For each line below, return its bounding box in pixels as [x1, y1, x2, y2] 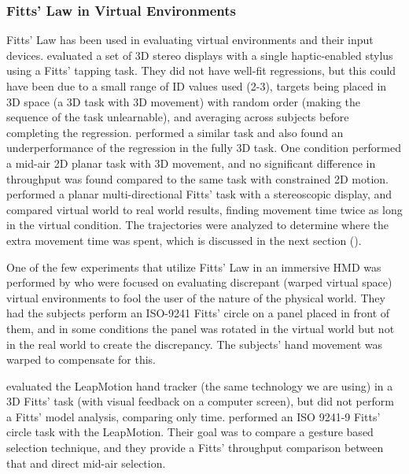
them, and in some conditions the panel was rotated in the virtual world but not [6, 320, 395, 336]
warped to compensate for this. [6, 351, 157, 368]
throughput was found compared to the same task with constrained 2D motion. [6, 170, 389, 187]
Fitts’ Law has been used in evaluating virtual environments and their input [6, 31, 374, 48]
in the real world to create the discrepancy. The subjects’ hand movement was [6, 335, 382, 352]
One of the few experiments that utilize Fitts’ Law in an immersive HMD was [6, 258, 381, 275]
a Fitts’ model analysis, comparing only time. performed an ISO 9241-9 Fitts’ [6, 408, 381, 424]
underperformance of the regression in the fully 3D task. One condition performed [6, 139, 402, 156]
